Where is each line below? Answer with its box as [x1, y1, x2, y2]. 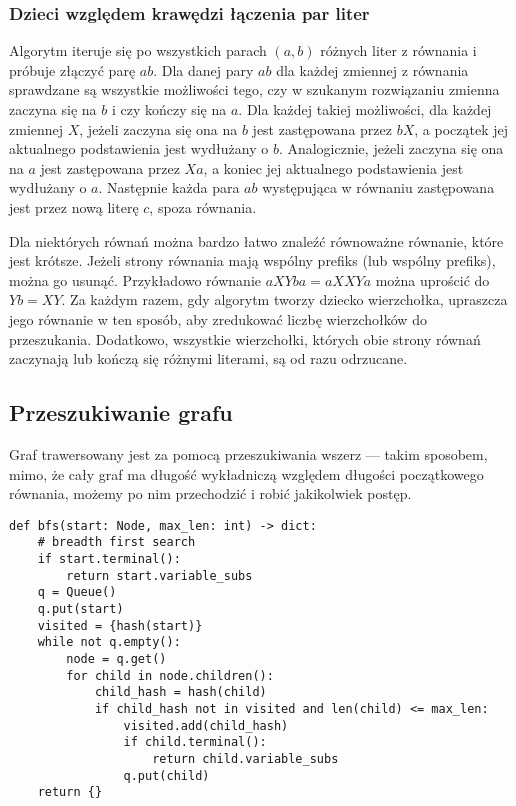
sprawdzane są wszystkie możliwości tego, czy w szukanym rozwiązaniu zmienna [9, 79, 500, 100]
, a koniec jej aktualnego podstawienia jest [203, 157, 464, 178]
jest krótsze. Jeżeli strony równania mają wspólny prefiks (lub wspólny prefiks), [9, 250, 496, 271]
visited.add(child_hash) [123, 718, 289, 733]
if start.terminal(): [37, 552, 181, 567]
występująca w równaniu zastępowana [262, 177, 495, 198]
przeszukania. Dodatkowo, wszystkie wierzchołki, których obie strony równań [9, 328, 481, 349]
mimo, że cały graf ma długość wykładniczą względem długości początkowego [9, 463, 484, 484]
